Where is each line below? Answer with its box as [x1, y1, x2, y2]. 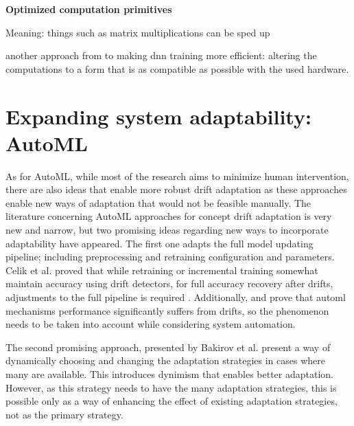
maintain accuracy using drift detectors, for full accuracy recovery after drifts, [5, 276, 333, 291]
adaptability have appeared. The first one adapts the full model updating [5, 236, 314, 250]
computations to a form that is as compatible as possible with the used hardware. [5, 61, 349, 76]
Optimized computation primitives [5, 2, 172, 16]
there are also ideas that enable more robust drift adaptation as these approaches [5, 182, 347, 197]
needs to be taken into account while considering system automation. [5, 317, 296, 331]
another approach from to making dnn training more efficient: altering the [5, 48, 317, 63]
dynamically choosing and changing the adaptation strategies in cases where [5, 353, 325, 368]
